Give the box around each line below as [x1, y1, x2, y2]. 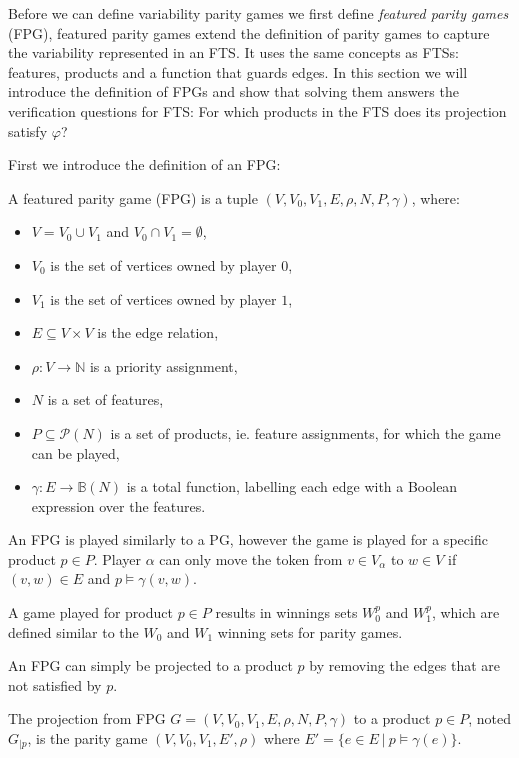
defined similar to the [8, 621, 139, 642]
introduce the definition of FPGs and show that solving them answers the [8, 81, 459, 102]
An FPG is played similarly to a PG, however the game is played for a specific [8, 529, 488, 550]
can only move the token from [159, 548, 343, 569]
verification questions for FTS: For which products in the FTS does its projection [8, 100, 507, 121]
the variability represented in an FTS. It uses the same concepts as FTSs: [8, 42, 459, 63]
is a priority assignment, [89, 355, 238, 376]
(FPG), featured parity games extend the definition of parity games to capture [8, 22, 490, 43]
